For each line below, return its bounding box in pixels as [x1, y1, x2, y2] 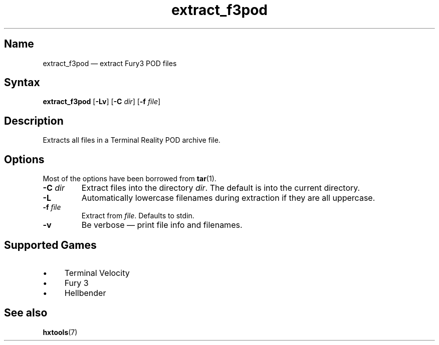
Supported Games [4, 238, 97, 251]
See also [4, 306, 48, 319]
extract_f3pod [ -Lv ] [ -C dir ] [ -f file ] [43, 97, 161, 106]
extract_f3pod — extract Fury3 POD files [43, 59, 177, 68]
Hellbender [64, 287, 106, 298]
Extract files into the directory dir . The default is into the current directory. [81, 183, 360, 193]
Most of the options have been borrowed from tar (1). [43, 174, 216, 183]
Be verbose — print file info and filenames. [81, 220, 243, 230]
